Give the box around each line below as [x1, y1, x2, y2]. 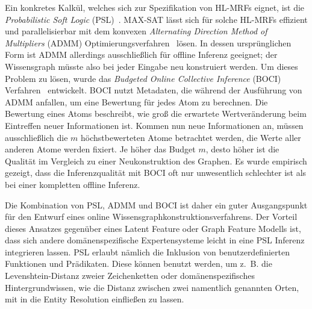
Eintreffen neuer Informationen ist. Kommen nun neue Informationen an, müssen [5, 119, 304, 131]
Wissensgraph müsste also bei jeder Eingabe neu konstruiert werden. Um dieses [5, 60, 298, 72]
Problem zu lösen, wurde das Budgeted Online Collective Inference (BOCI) [5, 72, 281, 84]
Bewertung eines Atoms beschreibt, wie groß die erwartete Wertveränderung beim [5, 107, 307, 120]
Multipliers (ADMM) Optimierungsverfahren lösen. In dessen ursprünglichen [5, 36, 292, 49]
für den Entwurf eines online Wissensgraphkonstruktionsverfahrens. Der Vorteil [5, 210, 298, 223]
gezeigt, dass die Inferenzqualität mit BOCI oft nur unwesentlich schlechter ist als [5, 166, 307, 179]
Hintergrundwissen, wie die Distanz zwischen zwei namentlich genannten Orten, [5, 281, 299, 293]
